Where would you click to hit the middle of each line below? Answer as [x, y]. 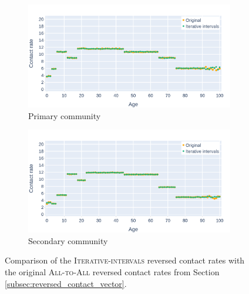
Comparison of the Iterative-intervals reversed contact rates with [125, 260]
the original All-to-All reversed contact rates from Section [112, 272]
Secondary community [68, 240]
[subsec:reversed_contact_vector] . [66, 283]
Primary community [65, 115]
